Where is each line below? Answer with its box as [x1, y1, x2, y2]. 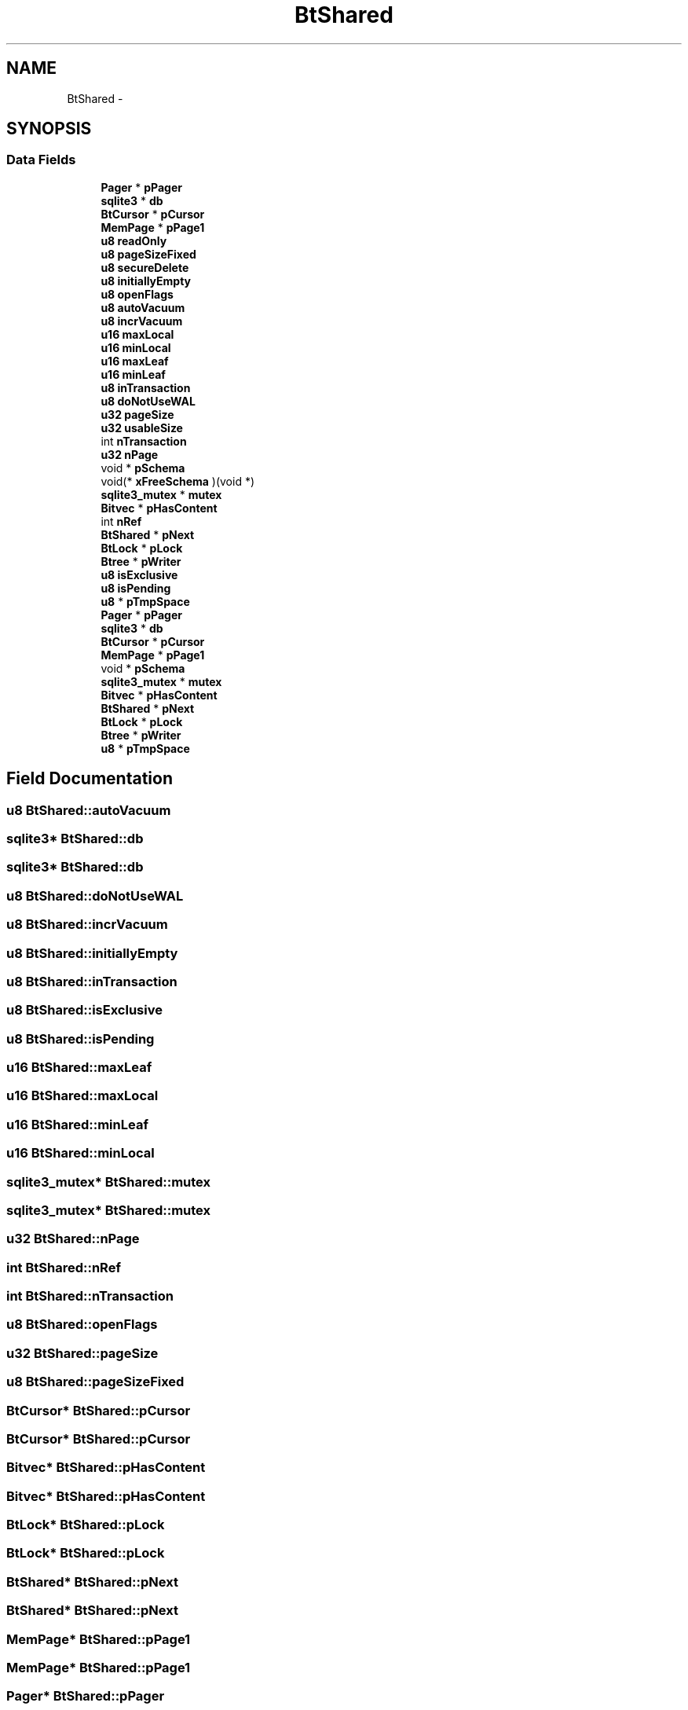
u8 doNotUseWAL [101, 394, 196, 408]
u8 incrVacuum [101, 314, 183, 328]
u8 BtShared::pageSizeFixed [6, 1374, 185, 1390]
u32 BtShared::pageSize [6, 1345, 159, 1361]
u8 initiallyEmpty [101, 273, 192, 288]
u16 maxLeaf [101, 354, 169, 368]
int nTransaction [101, 434, 187, 448]
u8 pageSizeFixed [101, 247, 196, 261]
